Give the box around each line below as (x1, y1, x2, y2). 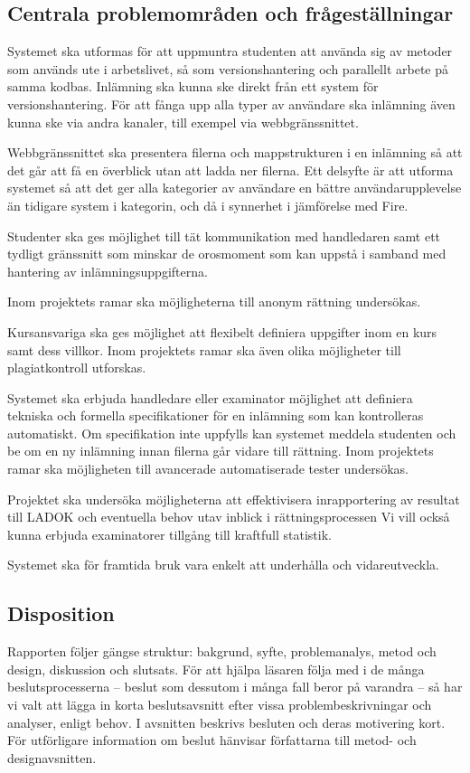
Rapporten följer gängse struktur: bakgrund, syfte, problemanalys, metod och (7, 642, 437, 661)
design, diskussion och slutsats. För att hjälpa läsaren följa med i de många (7, 659, 425, 678)
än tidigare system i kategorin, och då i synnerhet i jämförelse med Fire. (7, 195, 409, 214)
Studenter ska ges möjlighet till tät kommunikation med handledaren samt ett (7, 226, 441, 245)
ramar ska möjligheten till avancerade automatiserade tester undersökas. (7, 459, 409, 478)
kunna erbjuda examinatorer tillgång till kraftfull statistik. (7, 524, 332, 543)
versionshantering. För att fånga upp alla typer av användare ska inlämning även (7, 94, 456, 113)
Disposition (7, 599, 115, 627)
